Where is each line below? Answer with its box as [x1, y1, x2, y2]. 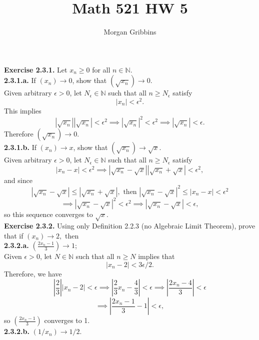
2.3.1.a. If [4, 75, 36, 85]
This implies [4, 105, 41, 115]
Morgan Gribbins [103, 26, 156, 37]
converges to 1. [44, 315, 90, 325]
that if [4, 230, 23, 240]
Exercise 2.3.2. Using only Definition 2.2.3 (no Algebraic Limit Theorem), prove [4, 220, 255, 231]
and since [4, 174, 32, 185]
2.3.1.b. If [4, 142, 36, 152]
